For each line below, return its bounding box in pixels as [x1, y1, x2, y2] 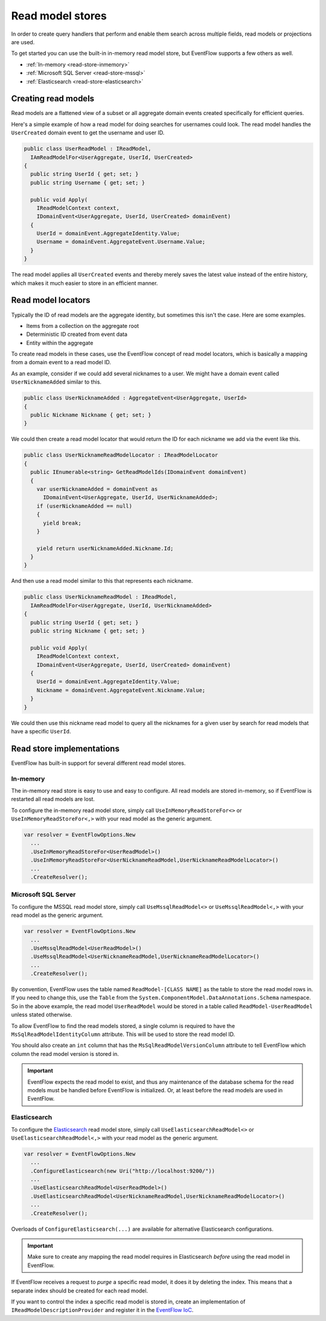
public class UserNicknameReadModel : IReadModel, [24, 594, 177, 600]
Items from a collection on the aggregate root [26, 322, 139, 329]
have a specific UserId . [11, 727, 72, 735]
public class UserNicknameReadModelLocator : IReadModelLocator [24, 451, 219, 459]
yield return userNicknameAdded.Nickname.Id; [36, 545, 174, 552]
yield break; [43, 519, 81, 526]
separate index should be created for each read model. [11, 1287, 148, 1294]
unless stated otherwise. [11, 1011, 72, 1018]
